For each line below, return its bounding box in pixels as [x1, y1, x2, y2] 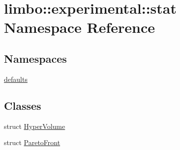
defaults [4, 74, 28, 84]
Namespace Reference [4, 17, 155, 37]
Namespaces [4, 50, 67, 66]
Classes [4, 98, 41, 113]
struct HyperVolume [4, 121, 65, 131]
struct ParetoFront [4, 137, 60, 148]
